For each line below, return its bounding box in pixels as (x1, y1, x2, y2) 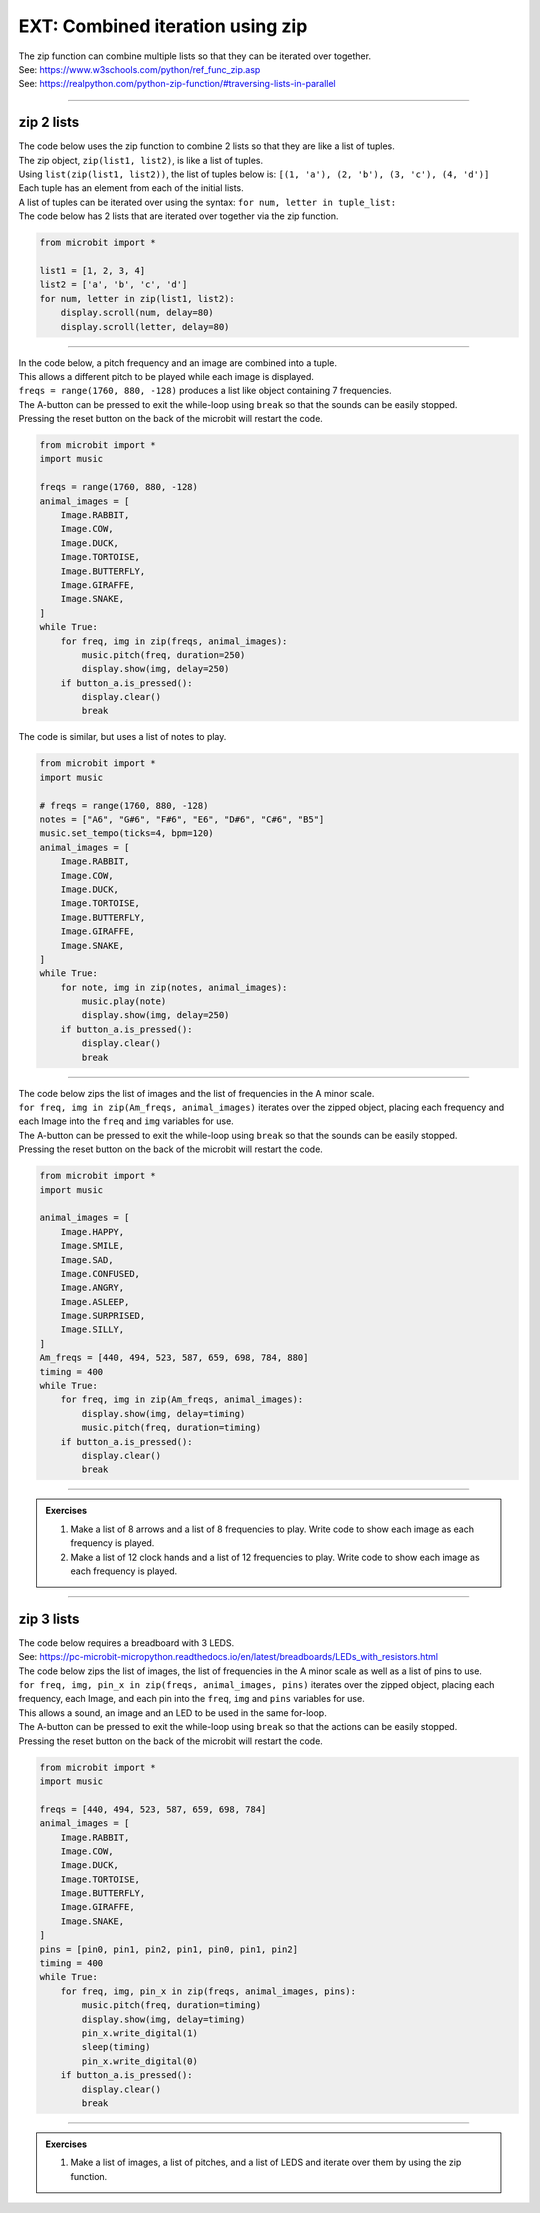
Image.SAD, (60, 1254, 114, 1265)
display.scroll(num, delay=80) (60, 307, 214, 319)
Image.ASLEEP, (60, 1296, 130, 1307)
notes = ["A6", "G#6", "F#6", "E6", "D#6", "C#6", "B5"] (39, 814, 325, 825)
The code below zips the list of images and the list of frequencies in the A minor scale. (18, 1087, 375, 1099)
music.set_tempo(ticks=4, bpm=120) (39, 828, 214, 839)
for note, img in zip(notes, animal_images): (60, 981, 288, 993)
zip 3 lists (18, 1610, 80, 1627)
